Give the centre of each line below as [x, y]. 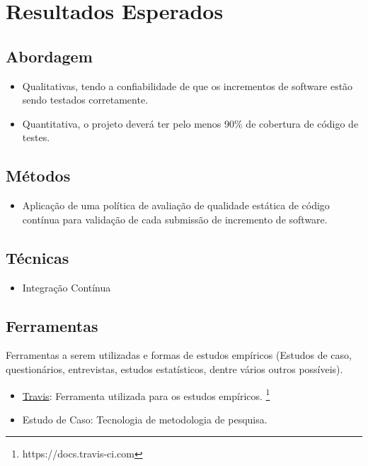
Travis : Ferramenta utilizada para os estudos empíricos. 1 [146, 394]
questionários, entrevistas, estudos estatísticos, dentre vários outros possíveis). [174, 368]
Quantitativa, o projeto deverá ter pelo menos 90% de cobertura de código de [190, 123]
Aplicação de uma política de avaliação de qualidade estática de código [176, 205]
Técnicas [38, 257]
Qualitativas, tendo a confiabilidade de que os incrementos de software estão [188, 85]
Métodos [38, 176]
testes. [36, 137]
